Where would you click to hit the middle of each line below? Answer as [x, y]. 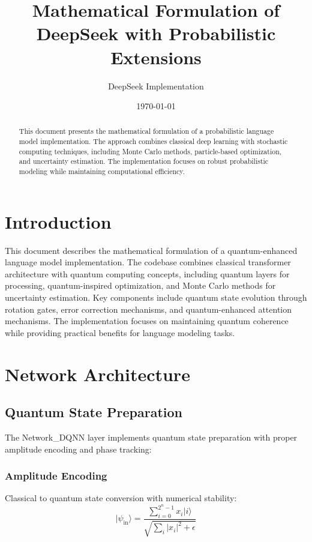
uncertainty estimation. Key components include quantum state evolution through [156, 297]
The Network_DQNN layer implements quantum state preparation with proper [151, 437]
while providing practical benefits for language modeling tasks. [120, 332]
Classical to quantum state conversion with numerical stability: [121, 498]
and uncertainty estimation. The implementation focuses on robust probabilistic [144, 161]
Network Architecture [97, 374]
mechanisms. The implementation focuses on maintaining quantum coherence [147, 321]
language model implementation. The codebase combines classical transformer [148, 262]
